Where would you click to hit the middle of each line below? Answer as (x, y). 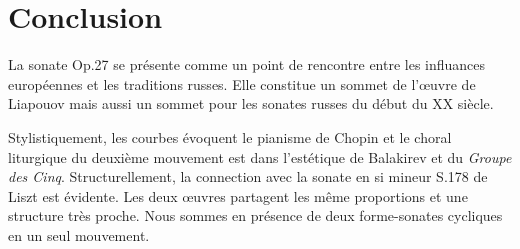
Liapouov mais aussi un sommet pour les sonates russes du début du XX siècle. (251, 103)
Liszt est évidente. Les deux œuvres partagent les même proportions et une (238, 195)
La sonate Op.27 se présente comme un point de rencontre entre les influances (247, 64)
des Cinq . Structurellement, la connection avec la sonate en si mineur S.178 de (248, 176)
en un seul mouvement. (79, 234)
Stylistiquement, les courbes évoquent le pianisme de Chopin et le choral (230, 136)
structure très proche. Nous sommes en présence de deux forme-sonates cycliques (255, 215)
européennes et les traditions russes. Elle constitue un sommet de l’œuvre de (242, 83)
